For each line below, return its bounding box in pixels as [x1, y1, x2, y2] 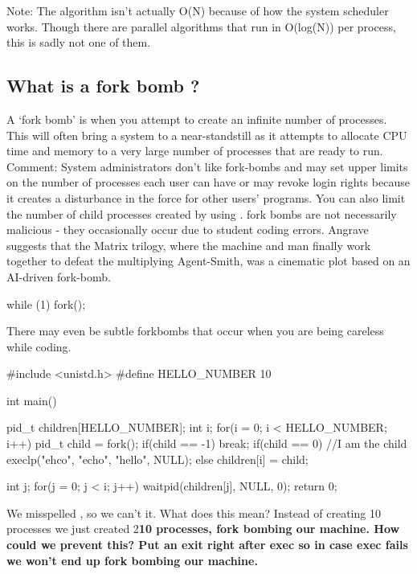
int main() [6, 392, 57, 408]
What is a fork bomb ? [6, 73, 200, 98]
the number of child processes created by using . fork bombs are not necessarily [6, 205, 397, 222]
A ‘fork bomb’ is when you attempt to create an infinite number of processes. [6, 110, 387, 127]
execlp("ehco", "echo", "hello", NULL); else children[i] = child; [6, 450, 309, 467]
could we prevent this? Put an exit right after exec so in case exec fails [6, 536, 408, 553]
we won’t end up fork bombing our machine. [6, 551, 258, 568]
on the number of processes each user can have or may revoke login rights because [6, 174, 410, 191]
